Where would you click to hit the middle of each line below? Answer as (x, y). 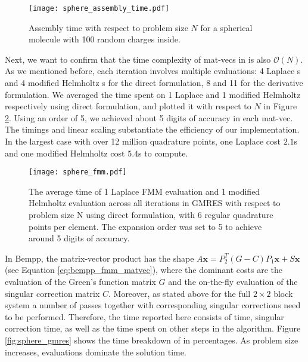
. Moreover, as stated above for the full (179, 293)
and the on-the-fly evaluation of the (233, 281)
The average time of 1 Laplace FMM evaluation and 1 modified (144, 191)
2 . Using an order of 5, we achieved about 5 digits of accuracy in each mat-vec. (149, 117)
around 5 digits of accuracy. (79, 238)
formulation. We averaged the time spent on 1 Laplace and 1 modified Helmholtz (153, 94)
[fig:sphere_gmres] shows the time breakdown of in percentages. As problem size (152, 340)
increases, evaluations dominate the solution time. (96, 352)
